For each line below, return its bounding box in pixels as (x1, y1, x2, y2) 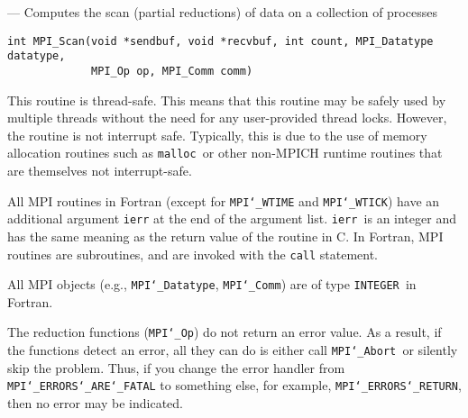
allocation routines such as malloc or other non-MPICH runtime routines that (7, 143, 443, 162)
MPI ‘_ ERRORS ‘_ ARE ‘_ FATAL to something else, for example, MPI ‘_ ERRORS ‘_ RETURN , (7, 376, 462, 395)
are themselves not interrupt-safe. (7, 161, 192, 179)
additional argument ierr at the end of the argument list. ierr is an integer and (7, 209, 456, 228)
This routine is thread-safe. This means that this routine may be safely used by (7, 90, 446, 109)
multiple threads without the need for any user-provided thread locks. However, (7, 108, 447, 127)
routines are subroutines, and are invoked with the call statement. (7, 244, 379, 263)
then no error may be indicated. (7, 393, 183, 412)
